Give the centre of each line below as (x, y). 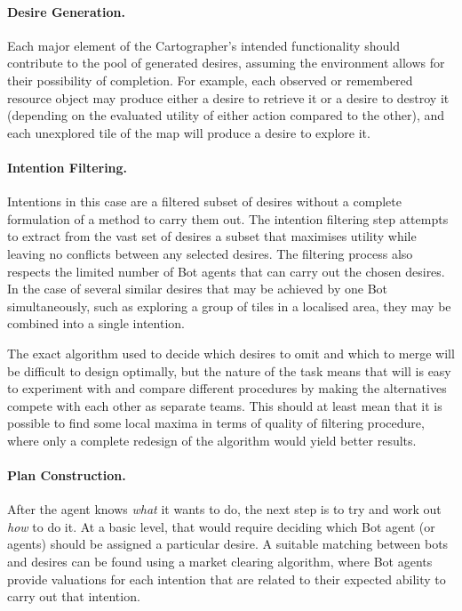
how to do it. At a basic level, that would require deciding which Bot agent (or (221, 526)
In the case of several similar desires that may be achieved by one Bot (198, 289)
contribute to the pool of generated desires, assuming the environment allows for (226, 63)
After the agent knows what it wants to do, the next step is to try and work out (224, 509)
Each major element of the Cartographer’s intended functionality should (203, 45)
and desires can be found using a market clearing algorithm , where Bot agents (220, 562)
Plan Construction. (67, 475)
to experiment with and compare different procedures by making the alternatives (227, 388)
